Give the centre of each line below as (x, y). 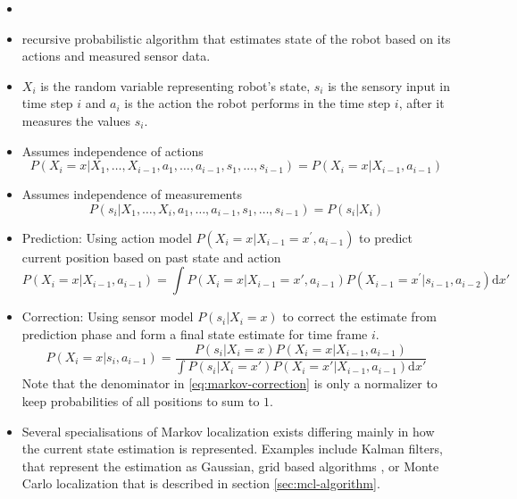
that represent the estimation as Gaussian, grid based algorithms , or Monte (230, 466)
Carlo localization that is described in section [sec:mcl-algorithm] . (201, 483)
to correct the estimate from (359, 316)
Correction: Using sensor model (108, 316)
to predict (386, 237)
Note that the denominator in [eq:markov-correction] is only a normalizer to (229, 383)
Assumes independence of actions (113, 150)
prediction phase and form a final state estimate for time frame (195, 333)
